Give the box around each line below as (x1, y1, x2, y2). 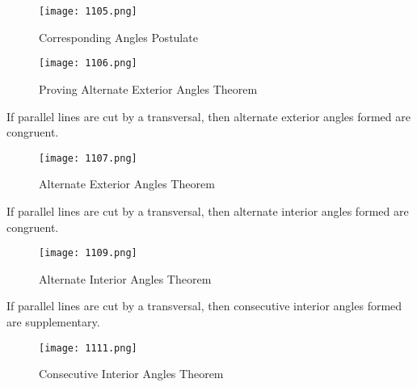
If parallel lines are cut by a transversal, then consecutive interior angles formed (6, 297, 402, 314)
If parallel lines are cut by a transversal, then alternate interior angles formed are (6, 202, 409, 219)
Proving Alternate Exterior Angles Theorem (39, 80, 258, 97)
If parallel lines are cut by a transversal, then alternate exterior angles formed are (6, 107, 411, 124)
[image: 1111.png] (39, 342, 137, 354)
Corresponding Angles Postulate (39, 28, 198, 45)
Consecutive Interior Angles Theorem (39, 365, 224, 382)
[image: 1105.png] (39, 6, 137, 17)
